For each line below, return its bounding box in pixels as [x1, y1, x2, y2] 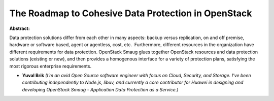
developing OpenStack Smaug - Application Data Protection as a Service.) [22, 86, 179, 92]
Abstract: [9, 25, 30, 31]
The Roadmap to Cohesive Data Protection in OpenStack [9, 8, 252, 19]
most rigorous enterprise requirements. [9, 63, 91, 69]
